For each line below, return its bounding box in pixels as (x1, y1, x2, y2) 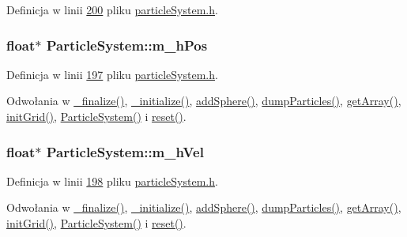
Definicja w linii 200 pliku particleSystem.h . (6, 2, 218, 17)
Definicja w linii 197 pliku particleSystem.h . (6, 66, 218, 82)
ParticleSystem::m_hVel (46, 141, 204, 161)
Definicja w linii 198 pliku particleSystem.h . (6, 172, 218, 189)
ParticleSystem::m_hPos (46, 35, 208, 55)
